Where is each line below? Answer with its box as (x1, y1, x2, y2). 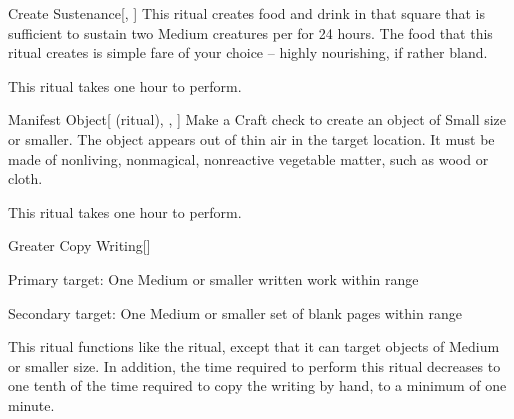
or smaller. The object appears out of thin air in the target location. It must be (8, 128, 495, 149)
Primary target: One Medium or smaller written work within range (8, 268, 419, 289)
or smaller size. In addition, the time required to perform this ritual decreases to (8, 355, 501, 376)
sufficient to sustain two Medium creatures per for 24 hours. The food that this (8, 22, 493, 43)
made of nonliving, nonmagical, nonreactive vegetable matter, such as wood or (8, 148, 489, 169)
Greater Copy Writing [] (8, 235, 151, 256)
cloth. (8, 168, 43, 189)
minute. (8, 394, 55, 415)
